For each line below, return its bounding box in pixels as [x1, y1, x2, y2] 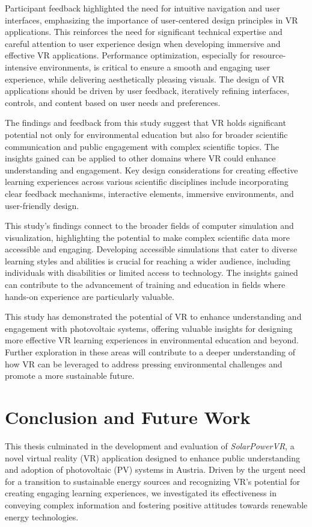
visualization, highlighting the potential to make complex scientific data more [5, 231, 290, 243]
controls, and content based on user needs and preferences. [5, 96, 221, 108]
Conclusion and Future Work [5, 405, 251, 429]
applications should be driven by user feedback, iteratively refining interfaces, [5, 84, 290, 97]
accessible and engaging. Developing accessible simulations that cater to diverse [5, 243, 298, 255]
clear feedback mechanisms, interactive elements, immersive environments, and [5, 187, 294, 199]
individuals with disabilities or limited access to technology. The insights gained [5, 266, 298, 279]
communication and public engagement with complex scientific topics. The [5, 140, 279, 152]
